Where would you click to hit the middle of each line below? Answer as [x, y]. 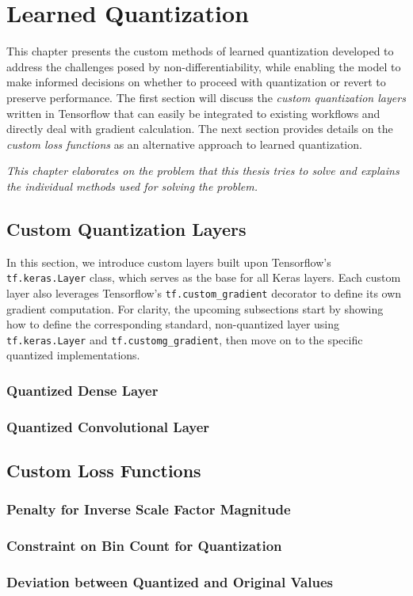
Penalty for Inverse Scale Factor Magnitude [149, 509]
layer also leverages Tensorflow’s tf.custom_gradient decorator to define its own [204, 292]
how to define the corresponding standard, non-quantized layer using [173, 324]
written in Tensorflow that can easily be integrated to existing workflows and [193, 113]
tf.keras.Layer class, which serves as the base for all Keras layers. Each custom [204, 277]
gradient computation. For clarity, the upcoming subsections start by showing [195, 308]
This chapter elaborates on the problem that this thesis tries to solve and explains [203, 171]
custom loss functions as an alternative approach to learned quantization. [184, 144]
